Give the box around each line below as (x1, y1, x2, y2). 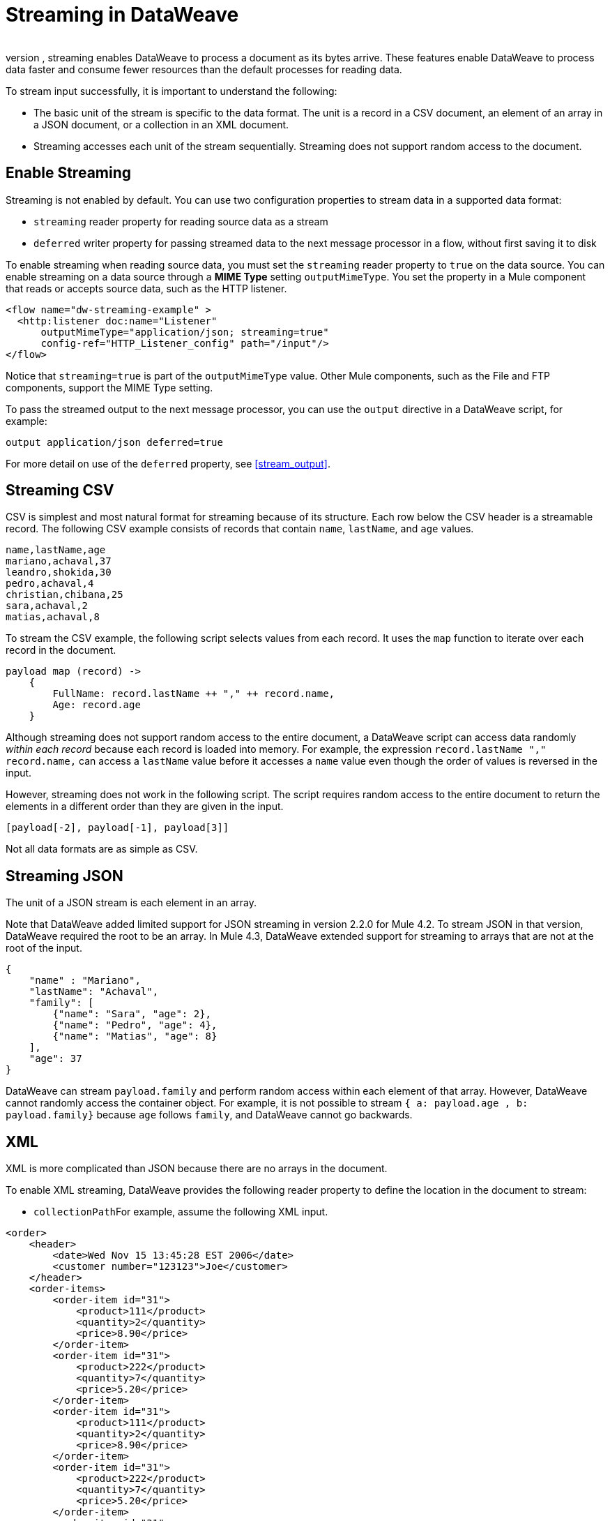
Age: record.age (52, 699, 141, 711)
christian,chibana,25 (6, 589, 123, 601)
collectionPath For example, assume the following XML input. (33, 1206, 328, 1218)
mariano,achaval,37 (6, 555, 112, 567)
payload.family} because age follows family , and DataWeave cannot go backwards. (6, 1109, 413, 1121)
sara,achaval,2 (6, 600, 89, 612)
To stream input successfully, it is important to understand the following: (6, 84, 337, 97)
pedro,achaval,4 (6, 578, 94, 590)
